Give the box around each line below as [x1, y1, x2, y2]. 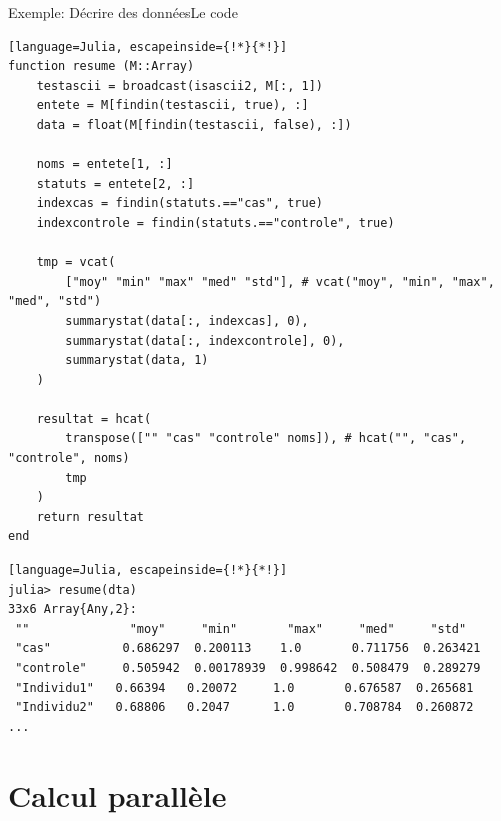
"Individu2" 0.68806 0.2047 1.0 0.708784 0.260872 [15, 700, 474, 715]
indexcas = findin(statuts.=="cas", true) [36, 196, 323, 211]
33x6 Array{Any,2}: [8, 602, 137, 617]
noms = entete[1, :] [36, 157, 173, 172]
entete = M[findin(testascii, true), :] [36, 98, 309, 113]
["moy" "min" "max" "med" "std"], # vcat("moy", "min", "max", [65, 274, 495, 289]
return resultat [36, 509, 145, 524]
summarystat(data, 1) [65, 353, 209, 368]
